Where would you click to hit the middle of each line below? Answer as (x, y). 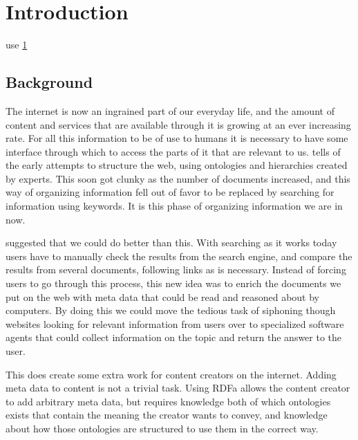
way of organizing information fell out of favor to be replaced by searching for (170, 192)
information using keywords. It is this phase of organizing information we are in (174, 206)
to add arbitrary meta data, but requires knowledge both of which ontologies (168, 401)
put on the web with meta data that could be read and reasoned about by (163, 296)
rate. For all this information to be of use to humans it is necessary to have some (177, 138)
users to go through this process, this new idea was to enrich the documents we (173, 283)
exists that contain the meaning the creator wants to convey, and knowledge (167, 415)
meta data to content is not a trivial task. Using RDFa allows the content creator (178, 388)
